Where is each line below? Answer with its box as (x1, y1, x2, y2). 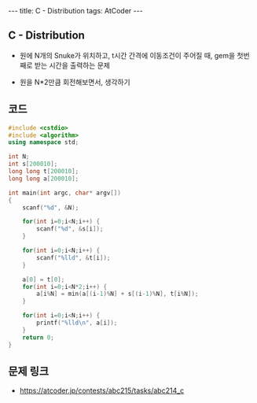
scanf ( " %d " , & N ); (22, 203, 79, 212)
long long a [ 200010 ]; (8, 175, 79, 183)
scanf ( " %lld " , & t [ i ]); (36, 253, 111, 261)
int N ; (8, 153, 30, 161)
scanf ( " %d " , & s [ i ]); (36, 225, 104, 233)
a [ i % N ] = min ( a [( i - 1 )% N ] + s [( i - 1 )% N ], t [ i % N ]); (36, 290, 199, 298)
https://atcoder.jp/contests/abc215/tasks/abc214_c (19, 386, 185, 395)
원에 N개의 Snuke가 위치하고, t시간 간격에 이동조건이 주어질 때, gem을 (19, 50, 236, 60)
